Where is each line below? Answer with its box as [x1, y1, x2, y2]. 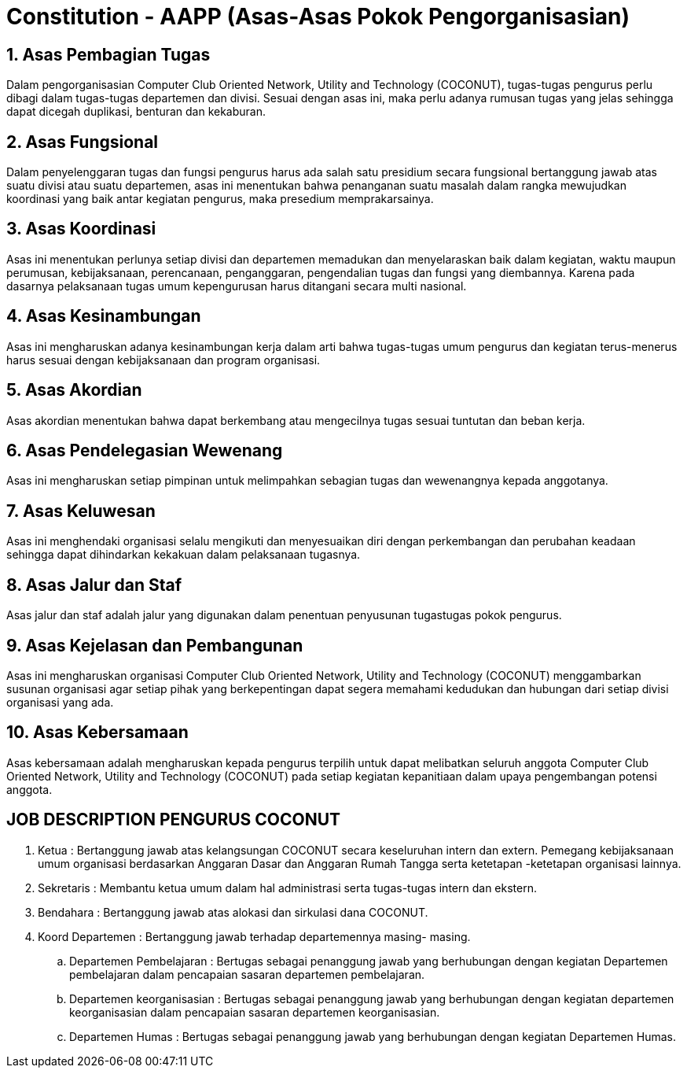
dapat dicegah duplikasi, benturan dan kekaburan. [6, 105, 266, 119]
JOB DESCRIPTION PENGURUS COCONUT [6, 810, 341, 830]
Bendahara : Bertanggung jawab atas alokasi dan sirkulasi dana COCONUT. [38, 905, 428, 919]
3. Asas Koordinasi [6, 219, 156, 239]
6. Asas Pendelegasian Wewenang [6, 440, 283, 460]
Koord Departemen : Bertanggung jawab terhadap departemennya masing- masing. [38, 929, 471, 943]
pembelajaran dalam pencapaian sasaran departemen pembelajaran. [69, 967, 425, 981]
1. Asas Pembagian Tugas [6, 44, 211, 65]
